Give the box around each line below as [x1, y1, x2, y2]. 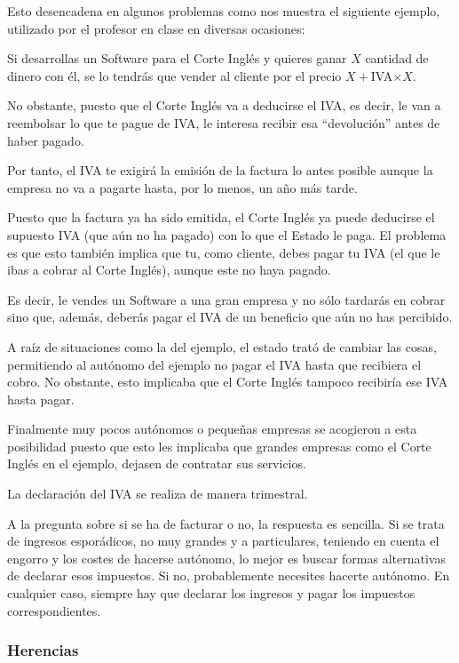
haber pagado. [7, 131, 84, 149]
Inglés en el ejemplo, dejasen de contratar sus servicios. [7, 454, 306, 473]
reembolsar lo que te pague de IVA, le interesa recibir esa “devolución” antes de [7, 113, 440, 132]
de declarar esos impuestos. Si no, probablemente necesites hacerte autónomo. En [7, 566, 450, 585]
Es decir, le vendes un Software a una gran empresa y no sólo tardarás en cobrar [7, 290, 446, 308]
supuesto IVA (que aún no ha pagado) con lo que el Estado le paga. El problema [7, 225, 447, 244]
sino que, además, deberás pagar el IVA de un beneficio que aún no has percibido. [7, 308, 453, 326]
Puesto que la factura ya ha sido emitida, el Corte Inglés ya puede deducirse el [7, 208, 435, 227]
